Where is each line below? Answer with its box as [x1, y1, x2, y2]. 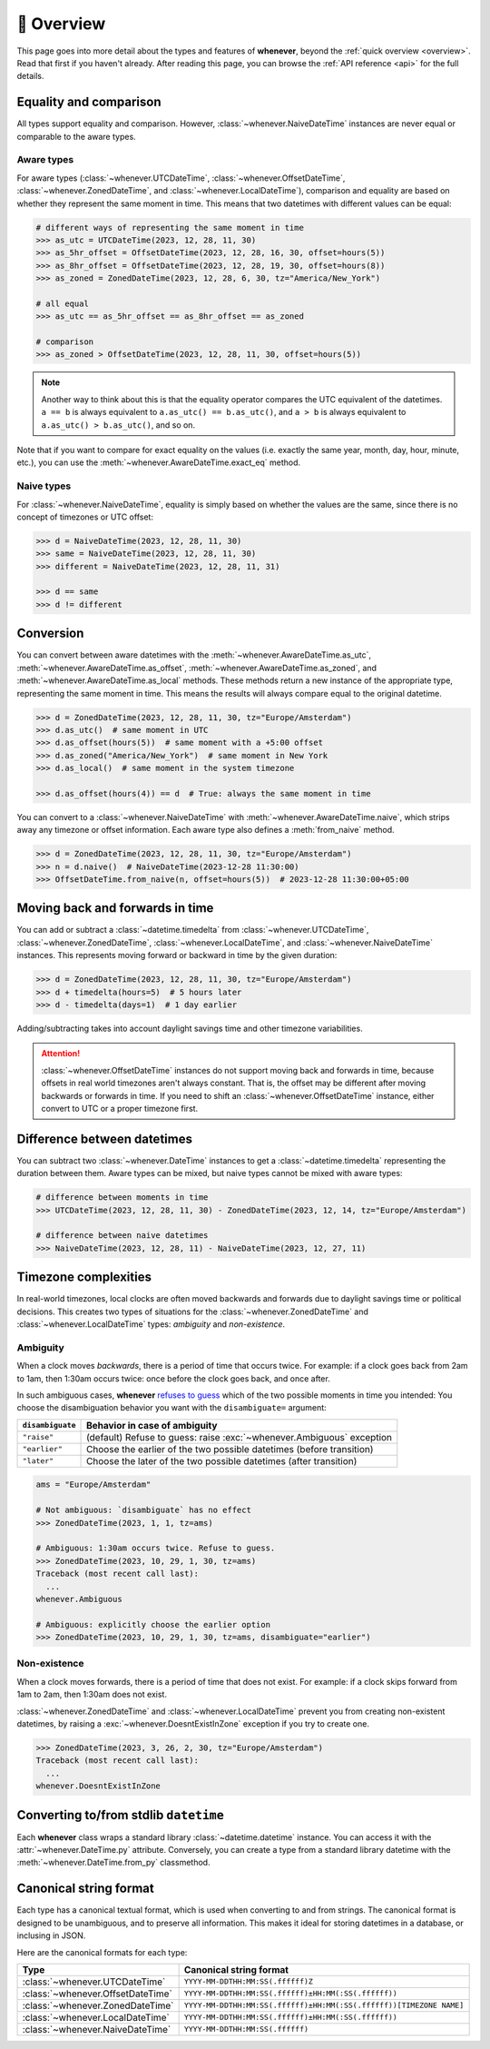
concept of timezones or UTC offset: [16, 511, 154, 522]
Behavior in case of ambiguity [86, 1419, 218, 1431]
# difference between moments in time [35, 1193, 209, 1203]
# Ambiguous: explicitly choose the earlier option [35, 1619, 271, 1629]
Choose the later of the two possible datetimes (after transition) [86, 1454, 358, 1467]
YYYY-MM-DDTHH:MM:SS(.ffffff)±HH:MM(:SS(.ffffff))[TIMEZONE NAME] [183, 2001, 465, 2011]
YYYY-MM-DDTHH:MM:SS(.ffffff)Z [183, 1976, 313, 1986]
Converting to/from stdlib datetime [16, 1807, 224, 1823]
